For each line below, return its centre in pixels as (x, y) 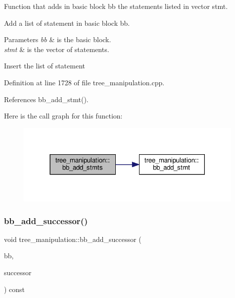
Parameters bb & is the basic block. (58, 39)
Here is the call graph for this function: (63, 116)
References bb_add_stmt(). (46, 99)
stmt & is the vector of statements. (57, 49)
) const (15, 289)
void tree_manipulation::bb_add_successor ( (73, 239)
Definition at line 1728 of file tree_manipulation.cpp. (84, 82)
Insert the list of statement (45, 66)
